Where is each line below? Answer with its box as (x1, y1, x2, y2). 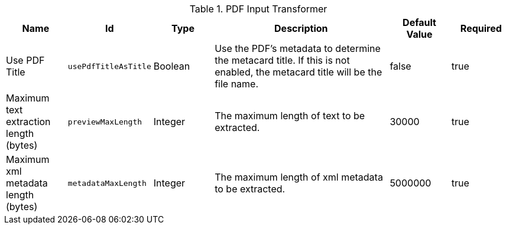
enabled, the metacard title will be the (215, 66, 382, 78)
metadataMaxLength (67, 178, 147, 188)
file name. (215, 78, 259, 90)
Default (403, 17, 436, 28)
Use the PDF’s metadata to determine (215, 42, 381, 54)
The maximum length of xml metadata (215, 171, 383, 183)
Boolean (153, 60, 190, 72)
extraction (6, 116, 51, 127)
